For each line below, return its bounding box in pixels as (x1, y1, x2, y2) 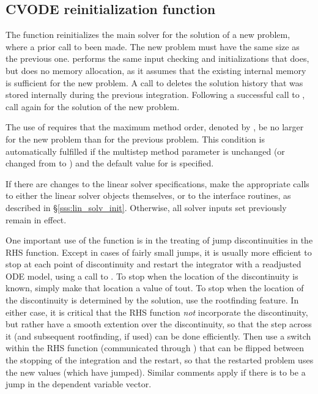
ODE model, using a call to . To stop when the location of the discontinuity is (6, 269, 298, 282)
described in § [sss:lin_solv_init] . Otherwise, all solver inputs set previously (6, 201, 287, 214)
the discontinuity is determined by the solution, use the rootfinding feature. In (6, 294, 299, 307)
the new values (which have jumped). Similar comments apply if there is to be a (6, 365, 306, 378)
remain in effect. (6, 213, 67, 226)
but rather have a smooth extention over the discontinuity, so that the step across (6, 318, 312, 330)
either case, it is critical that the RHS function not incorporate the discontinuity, (6, 305, 308, 318)
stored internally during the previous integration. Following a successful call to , (6, 88, 305, 101)
